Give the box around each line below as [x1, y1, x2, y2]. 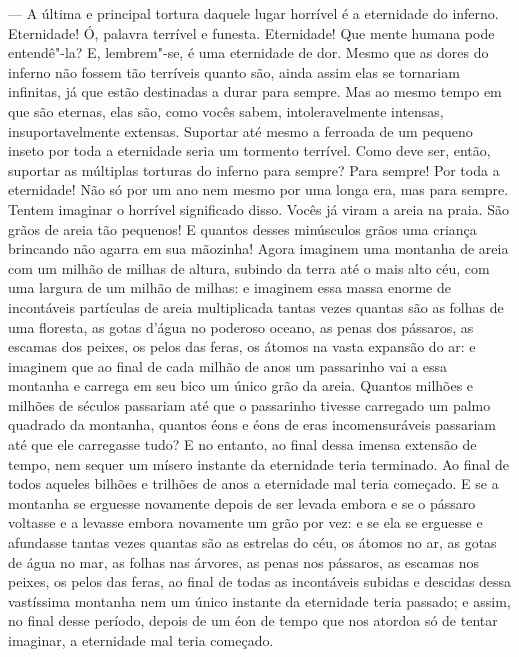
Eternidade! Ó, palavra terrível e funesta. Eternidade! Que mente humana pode [8, 22, 495, 43]
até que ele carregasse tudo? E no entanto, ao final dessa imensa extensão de [8, 434, 477, 455]
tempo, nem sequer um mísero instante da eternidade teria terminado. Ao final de [8, 453, 509, 474]
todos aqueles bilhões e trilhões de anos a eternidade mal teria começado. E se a [8, 473, 499, 494]
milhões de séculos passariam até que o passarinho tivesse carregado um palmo [8, 394, 491, 415]
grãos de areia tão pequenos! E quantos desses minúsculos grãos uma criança [8, 218, 477, 239]
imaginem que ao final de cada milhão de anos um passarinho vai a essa [8, 355, 448, 376]
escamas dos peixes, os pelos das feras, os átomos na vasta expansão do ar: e [8, 336, 476, 357]
